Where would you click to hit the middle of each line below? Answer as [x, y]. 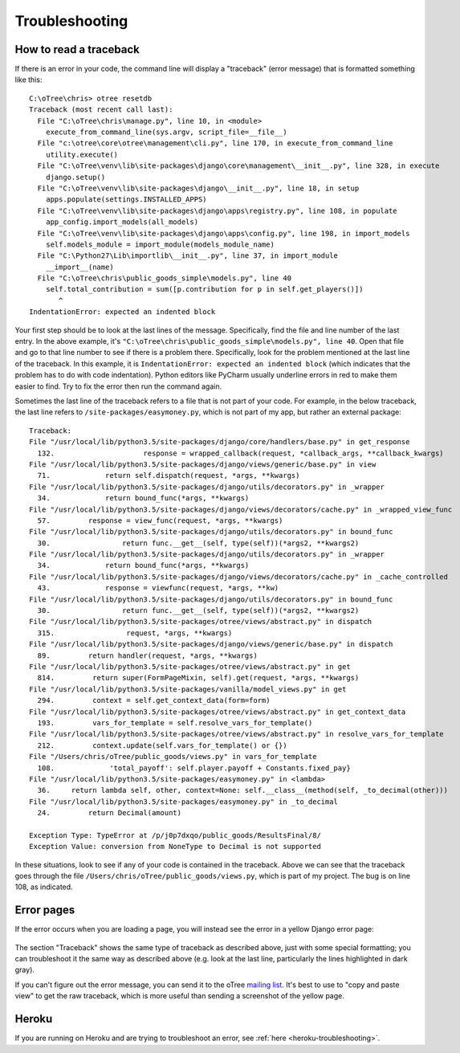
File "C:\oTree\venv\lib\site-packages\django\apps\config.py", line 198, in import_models [224, 233]
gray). [25, 970]
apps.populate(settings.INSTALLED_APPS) [126, 200]
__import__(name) [79, 267]
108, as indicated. [44, 887]
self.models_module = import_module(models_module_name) [160, 244]
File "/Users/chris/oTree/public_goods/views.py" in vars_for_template [173, 757]
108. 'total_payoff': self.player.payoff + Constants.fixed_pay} [194, 768]
